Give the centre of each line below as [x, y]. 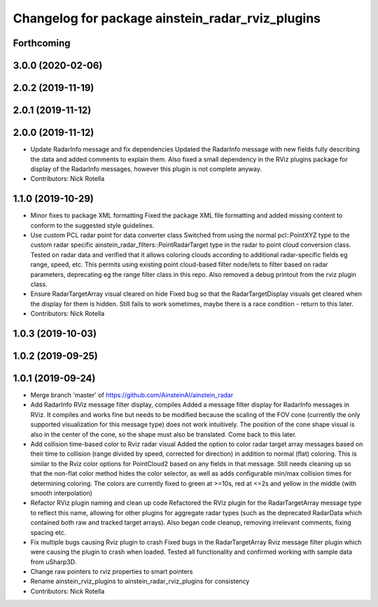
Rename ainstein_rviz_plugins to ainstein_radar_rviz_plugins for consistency [140, 581]
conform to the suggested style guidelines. [92, 225]
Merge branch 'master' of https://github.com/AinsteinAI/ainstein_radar [132, 395]
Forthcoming [42, 43]
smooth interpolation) [61, 493]
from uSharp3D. [54, 561]
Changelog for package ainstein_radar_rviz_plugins [167, 18]
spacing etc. [48, 532]
